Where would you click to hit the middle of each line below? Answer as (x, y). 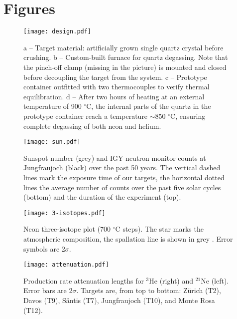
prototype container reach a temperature (86, 116)
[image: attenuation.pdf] (66, 265)
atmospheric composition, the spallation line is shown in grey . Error (128, 239)
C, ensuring (188, 116)
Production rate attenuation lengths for (84, 280)
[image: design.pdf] (58, 32)
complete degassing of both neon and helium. (92, 126)
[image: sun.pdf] (52, 142)
